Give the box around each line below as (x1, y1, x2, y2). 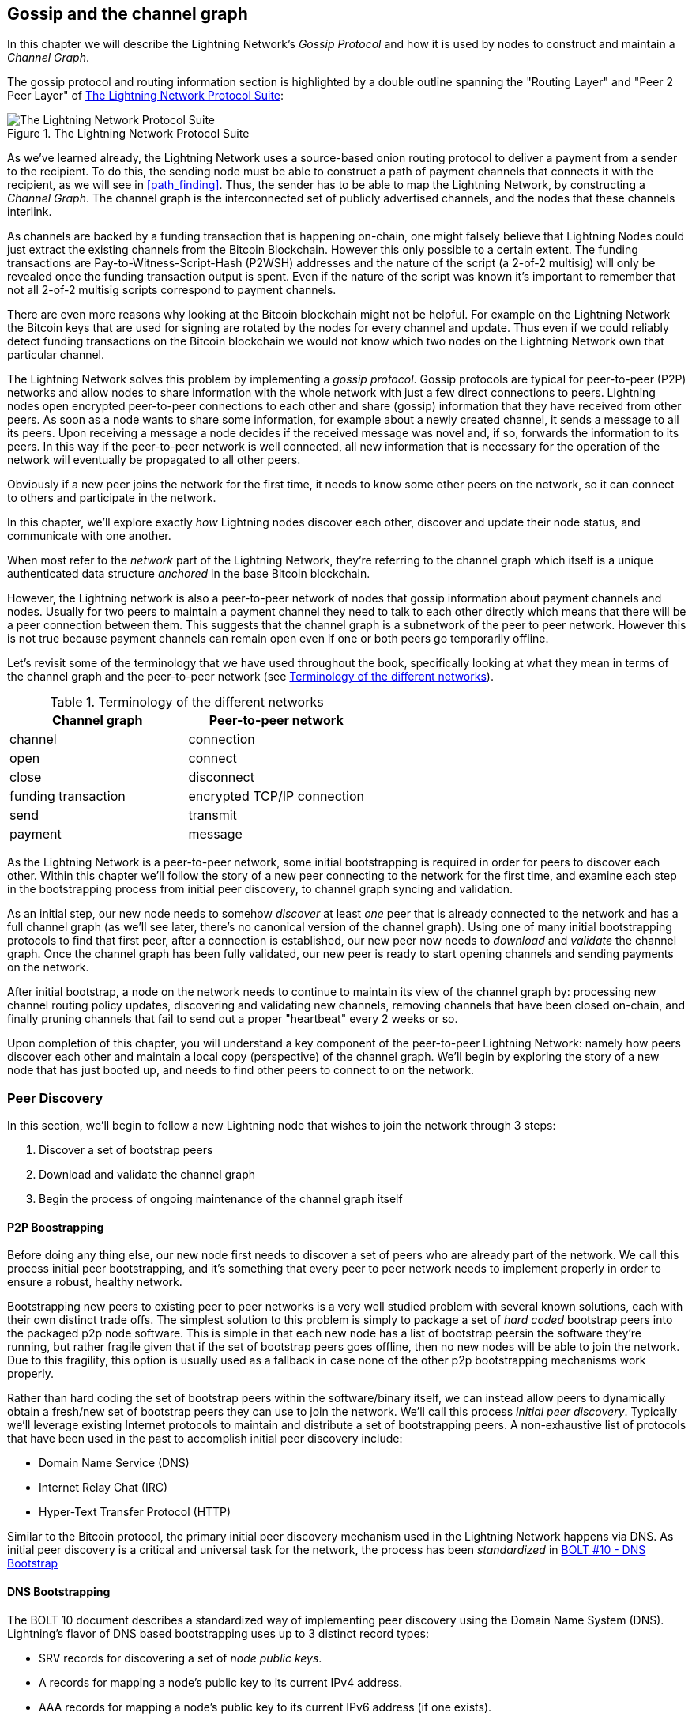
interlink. (7, 205, 52, 219)
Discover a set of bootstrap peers (39, 1143, 213, 1157)
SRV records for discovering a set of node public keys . (39, 1650, 322, 1665)
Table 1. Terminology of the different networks (50, 694, 324, 711)
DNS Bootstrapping (7, 1585, 111, 1598)
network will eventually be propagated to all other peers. (7, 453, 301, 467)
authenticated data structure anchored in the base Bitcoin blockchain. (7, 567, 370, 581)
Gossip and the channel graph (7, 4, 248, 24)
